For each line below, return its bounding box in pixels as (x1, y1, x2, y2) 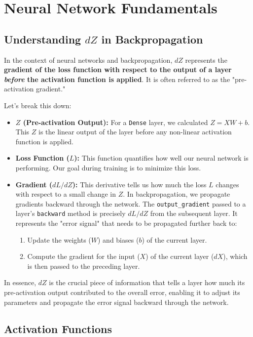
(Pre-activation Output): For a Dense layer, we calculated (23, 117, 208, 127)
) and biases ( (98, 234, 139, 245)
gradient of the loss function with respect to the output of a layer (4, 64, 232, 75)
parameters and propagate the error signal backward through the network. (4, 296, 229, 307)
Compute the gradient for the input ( (27, 251, 140, 261)
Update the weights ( (27, 234, 91, 245)
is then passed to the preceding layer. (27, 260, 140, 271)
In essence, (4, 277, 36, 288)
